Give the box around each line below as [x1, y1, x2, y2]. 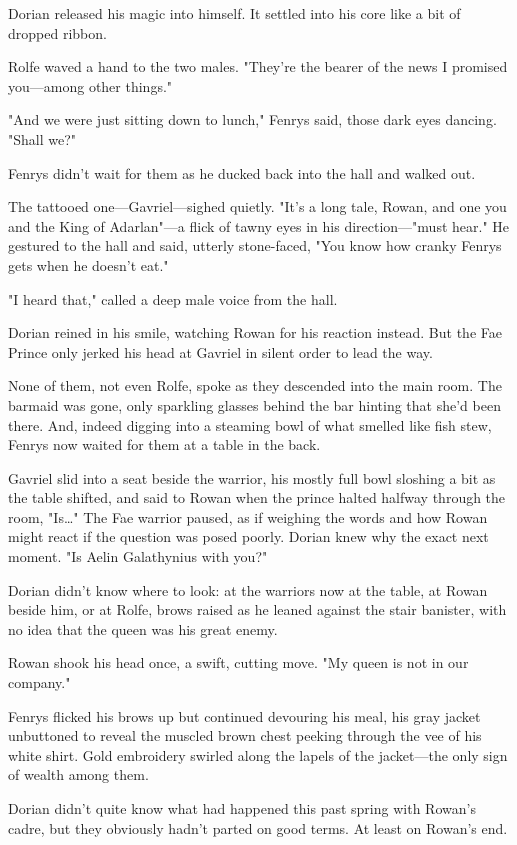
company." [8, 672, 71, 693]
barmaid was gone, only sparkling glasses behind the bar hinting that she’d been [8, 394, 501, 415]
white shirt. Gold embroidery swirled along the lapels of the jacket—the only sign [8, 744, 508, 765]
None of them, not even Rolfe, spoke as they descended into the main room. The [8, 375, 502, 396]
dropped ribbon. [8, 22, 107, 43]
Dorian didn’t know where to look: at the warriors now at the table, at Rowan [8, 579, 488, 600]
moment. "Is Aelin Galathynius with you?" [8, 546, 268, 567]
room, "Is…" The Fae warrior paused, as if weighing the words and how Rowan [8, 506, 488, 527]
